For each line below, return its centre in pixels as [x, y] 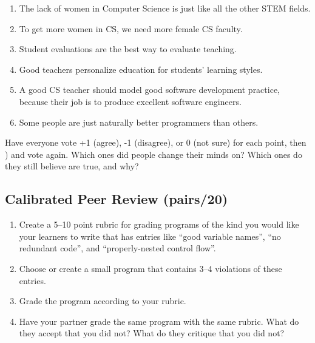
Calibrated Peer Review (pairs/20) [117, 199]
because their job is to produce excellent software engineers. [130, 101]
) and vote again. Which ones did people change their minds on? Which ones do [154, 154]
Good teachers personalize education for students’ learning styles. [141, 69]
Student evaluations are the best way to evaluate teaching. [128, 49]
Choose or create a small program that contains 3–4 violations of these [151, 268]
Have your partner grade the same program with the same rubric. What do [159, 321]
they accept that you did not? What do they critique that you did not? [152, 333]
